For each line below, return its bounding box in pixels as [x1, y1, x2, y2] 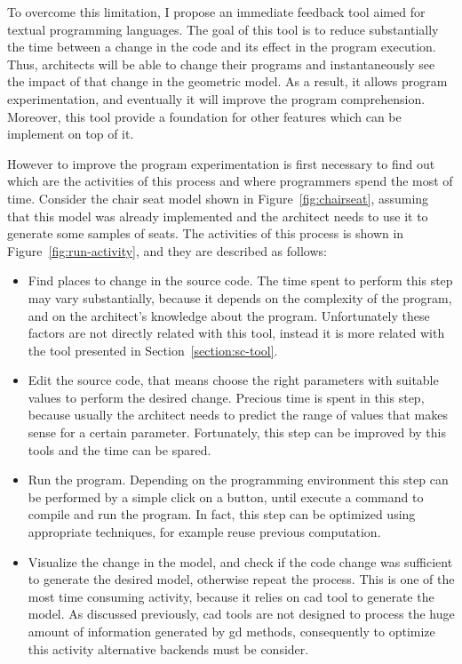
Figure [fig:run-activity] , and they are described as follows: [7, 241, 327, 260]
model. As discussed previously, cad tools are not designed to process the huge [28, 604, 455, 623]
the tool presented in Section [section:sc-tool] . [28, 340, 278, 359]
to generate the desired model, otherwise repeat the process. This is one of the [28, 570, 455, 588]
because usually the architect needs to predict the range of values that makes [28, 405, 448, 424]
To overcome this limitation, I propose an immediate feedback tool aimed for [7, 3, 426, 20]
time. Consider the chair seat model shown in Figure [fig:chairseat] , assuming [7, 188, 429, 207]
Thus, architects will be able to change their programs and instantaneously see [7, 54, 435, 73]
